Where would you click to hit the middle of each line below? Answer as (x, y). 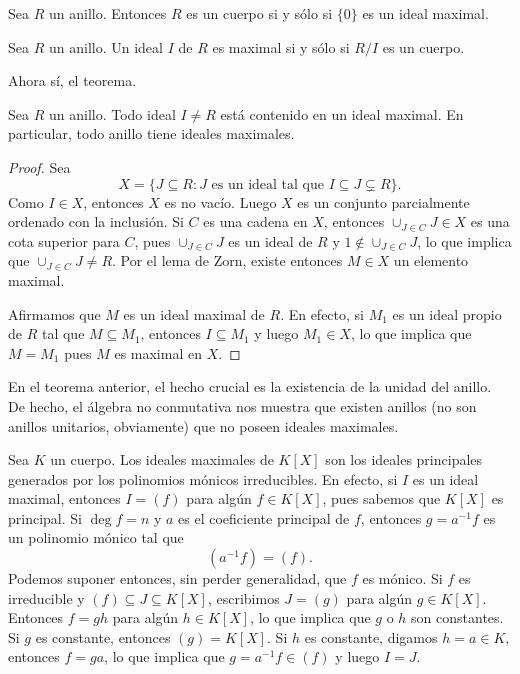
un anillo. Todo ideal (112, 113)
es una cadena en (255, 221)
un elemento (431, 260)
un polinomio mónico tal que (96, 537)
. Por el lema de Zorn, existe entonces (227, 260)
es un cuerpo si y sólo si (259, 13)
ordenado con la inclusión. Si (96, 221)
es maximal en (158, 352)
